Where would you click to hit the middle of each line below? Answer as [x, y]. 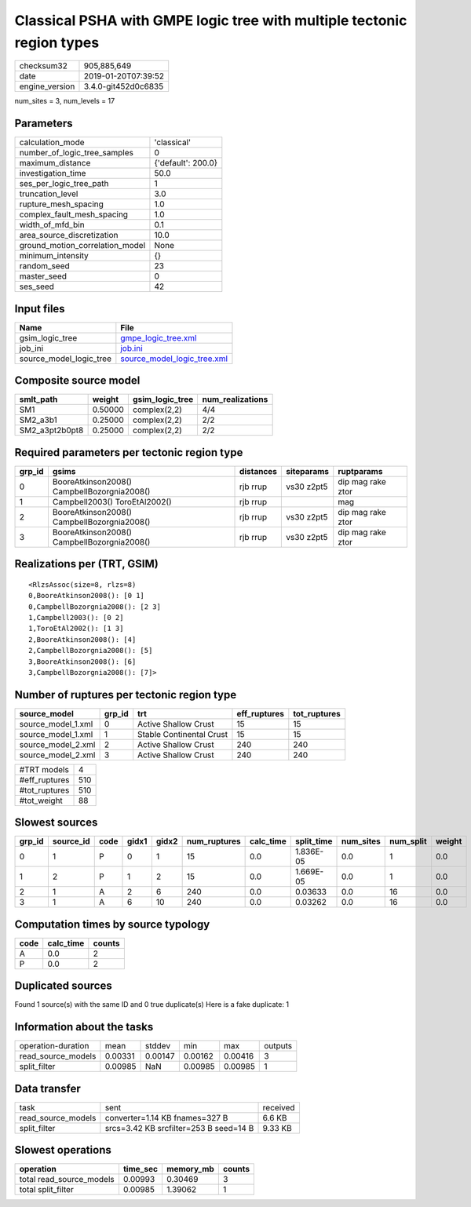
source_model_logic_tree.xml [174, 359]
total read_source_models [67, 1180]
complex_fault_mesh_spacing [74, 214]
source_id [71, 841]
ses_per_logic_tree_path [64, 184]
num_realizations [235, 399]
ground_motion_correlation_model [82, 246]
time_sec [141, 1169]
